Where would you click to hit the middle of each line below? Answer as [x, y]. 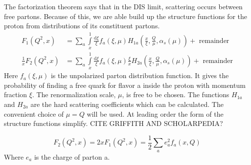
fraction [16, 94]
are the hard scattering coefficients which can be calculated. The [127, 104]
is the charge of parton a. [72, 156]
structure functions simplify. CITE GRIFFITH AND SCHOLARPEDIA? [114, 123]
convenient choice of [34, 113]
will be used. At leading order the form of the [155, 113]
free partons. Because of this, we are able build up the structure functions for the [126, 16]
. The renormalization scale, [74, 94]
